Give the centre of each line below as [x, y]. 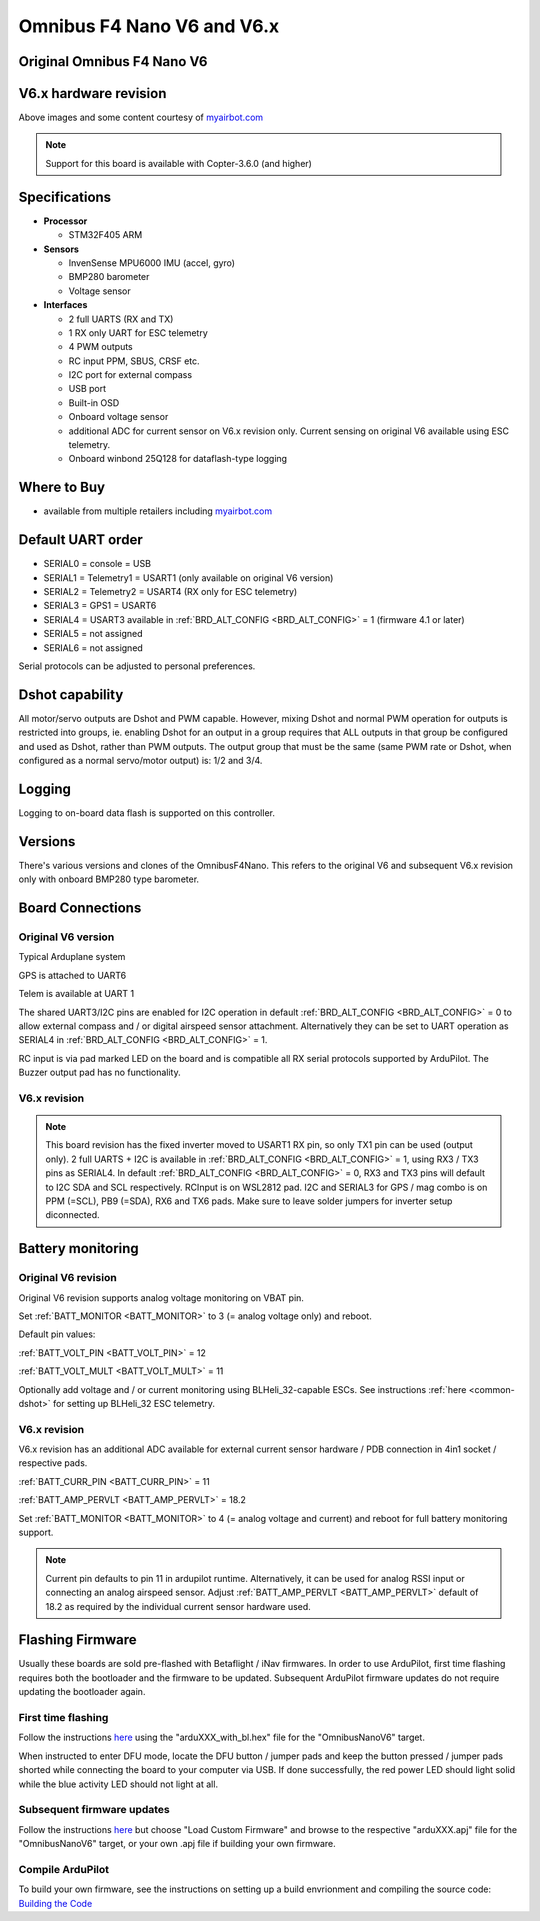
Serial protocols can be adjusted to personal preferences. [137, 666]
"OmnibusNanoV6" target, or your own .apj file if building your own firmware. [177, 1844]
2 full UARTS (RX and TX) [121, 319]
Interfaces [65, 305]
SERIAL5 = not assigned [93, 634]
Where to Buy [61, 487]
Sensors [61, 249]
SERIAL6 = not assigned [93, 647]
